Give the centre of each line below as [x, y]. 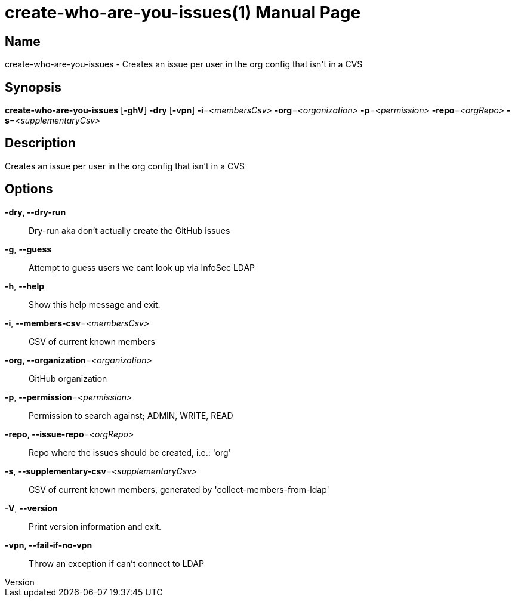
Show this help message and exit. [95, 304]
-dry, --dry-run [36, 212]
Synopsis [33, 87]
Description [40, 143]
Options [29, 189]
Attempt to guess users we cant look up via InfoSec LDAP [142, 267]
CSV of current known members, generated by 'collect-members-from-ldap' [179, 489]
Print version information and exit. [95, 526]
